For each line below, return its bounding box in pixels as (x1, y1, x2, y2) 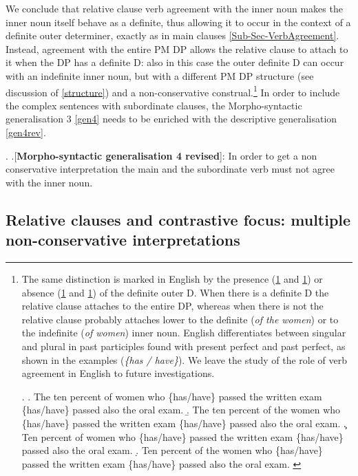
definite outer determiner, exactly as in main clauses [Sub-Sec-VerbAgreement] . (6, 28, 339, 43)
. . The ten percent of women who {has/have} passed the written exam (21, 389, 322, 403)
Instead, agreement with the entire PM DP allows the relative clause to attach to (6, 41, 348, 56)
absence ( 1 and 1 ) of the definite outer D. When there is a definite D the (21, 285, 329, 299)
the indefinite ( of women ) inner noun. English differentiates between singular (21, 325, 346, 340)
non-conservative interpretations (6, 229, 240, 250)
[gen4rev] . (6, 125, 46, 139)
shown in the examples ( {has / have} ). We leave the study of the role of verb (21, 352, 348, 367)
